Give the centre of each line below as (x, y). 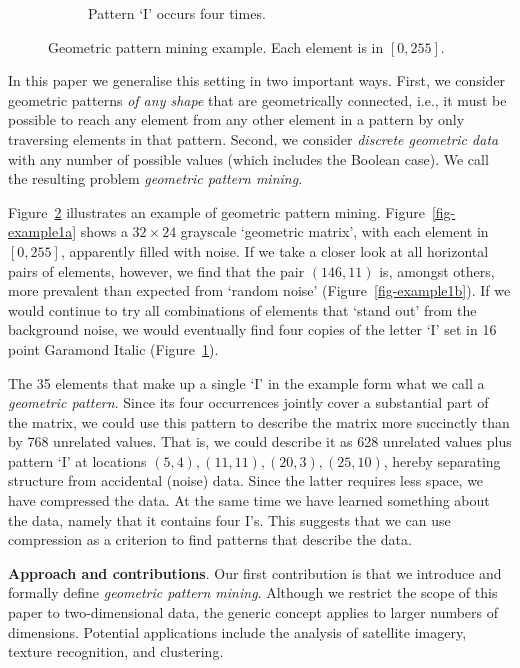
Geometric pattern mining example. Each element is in (216, 46)
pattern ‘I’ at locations (77, 460)
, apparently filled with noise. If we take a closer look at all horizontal (274, 250)
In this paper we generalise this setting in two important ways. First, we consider (257, 80)
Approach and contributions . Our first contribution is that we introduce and (255, 572)
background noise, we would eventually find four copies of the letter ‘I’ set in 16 (252, 329)
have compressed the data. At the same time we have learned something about (249, 500)
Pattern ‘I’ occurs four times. (177, 13)
